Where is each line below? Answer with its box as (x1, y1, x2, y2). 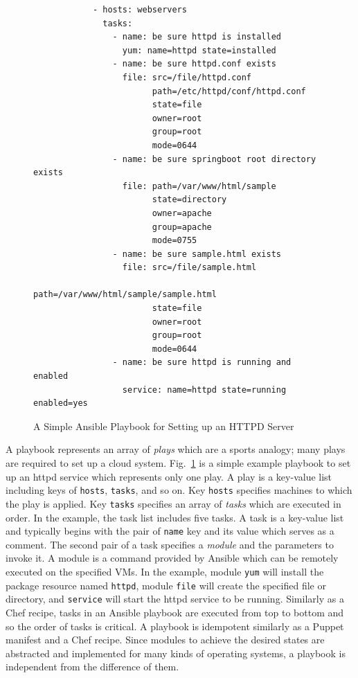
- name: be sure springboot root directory (112, 154, 316, 164)
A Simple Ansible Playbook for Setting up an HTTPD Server (33, 418, 294, 433)
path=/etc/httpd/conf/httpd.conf (152, 86, 306, 96)
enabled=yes (33, 398, 88, 409)
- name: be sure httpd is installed (112, 32, 281, 42)
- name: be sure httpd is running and (112, 357, 292, 368)
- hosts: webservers (92, 5, 187, 15)
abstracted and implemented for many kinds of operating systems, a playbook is (6, 645, 346, 660)
